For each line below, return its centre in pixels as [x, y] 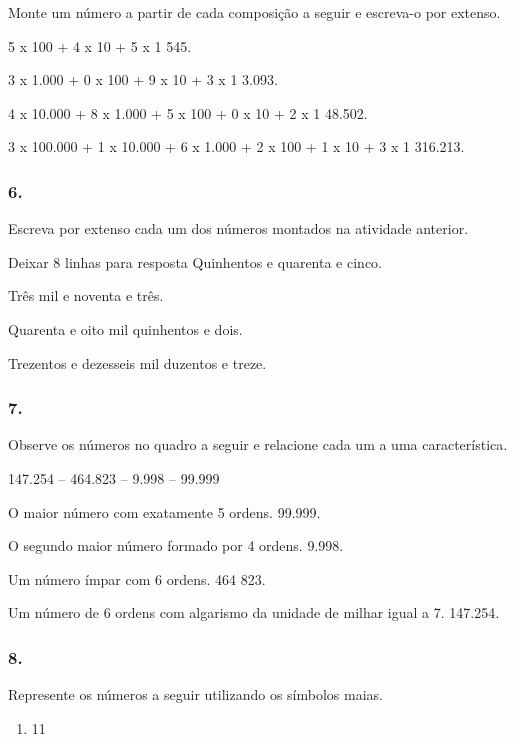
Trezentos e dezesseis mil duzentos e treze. [137, 362]
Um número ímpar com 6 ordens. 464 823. [137, 578]
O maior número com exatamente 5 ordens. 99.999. [164, 511]
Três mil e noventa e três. [86, 295]
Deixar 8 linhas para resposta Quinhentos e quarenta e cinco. [195, 261]
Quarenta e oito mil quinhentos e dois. [125, 328]
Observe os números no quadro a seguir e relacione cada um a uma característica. [258, 444]
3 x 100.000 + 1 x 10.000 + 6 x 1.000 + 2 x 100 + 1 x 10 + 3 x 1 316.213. [236, 146]
